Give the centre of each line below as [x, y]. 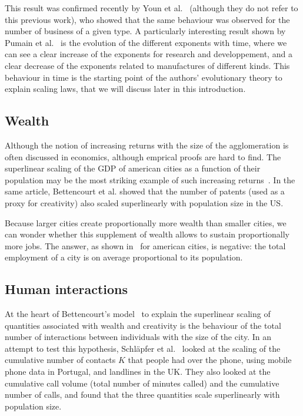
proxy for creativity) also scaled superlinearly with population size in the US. [144, 202]
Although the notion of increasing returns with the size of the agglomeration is [147, 145]
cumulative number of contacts [60, 360]
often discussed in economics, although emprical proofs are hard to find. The [143, 156]
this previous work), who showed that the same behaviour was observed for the [147, 19]
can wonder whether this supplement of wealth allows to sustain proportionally [147, 234]
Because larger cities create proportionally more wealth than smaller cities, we [146, 222]
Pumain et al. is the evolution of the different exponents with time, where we [146, 42]
